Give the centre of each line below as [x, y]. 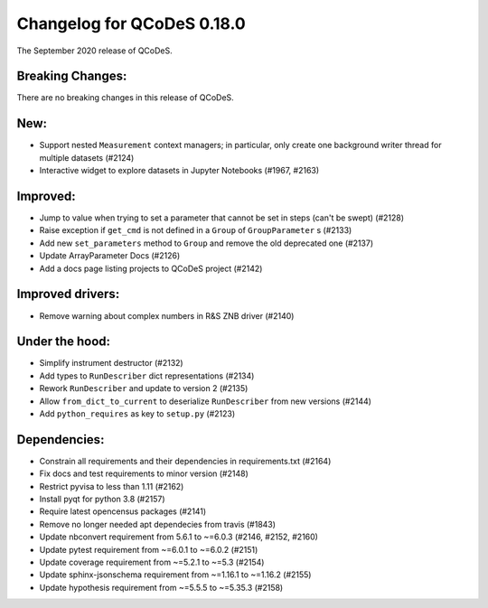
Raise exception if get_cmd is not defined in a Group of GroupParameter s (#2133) [196, 230]
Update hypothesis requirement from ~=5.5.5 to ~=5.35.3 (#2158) [161, 587]
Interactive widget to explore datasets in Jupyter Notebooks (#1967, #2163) [179, 171]
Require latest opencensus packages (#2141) [123, 511]
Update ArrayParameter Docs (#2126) [110, 256]
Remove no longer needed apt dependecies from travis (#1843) [157, 524]
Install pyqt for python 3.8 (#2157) [103, 499]
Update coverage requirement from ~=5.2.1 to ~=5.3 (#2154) [152, 562]
